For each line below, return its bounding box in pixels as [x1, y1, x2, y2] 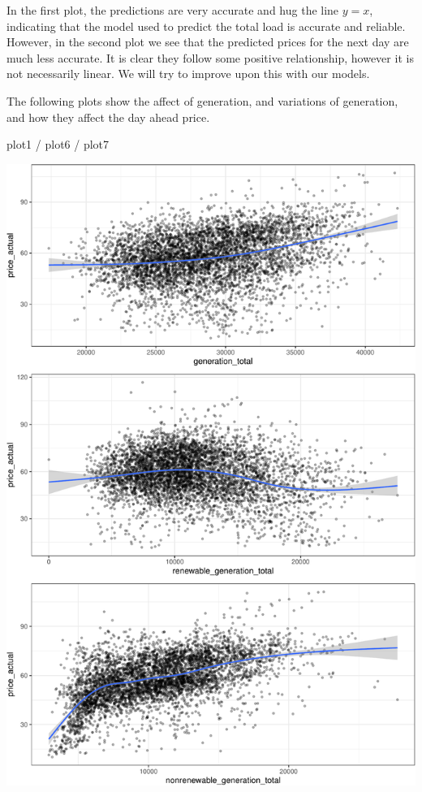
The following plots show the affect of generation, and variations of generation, [6, 92, 398, 109]
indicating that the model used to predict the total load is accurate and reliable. [6, 17, 406, 34]
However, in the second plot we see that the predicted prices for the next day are [6, 33, 409, 50]
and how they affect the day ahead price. [6, 108, 210, 125]
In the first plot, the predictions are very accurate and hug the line [6, 2, 339, 18]
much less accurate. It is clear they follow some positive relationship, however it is [6, 49, 414, 66]
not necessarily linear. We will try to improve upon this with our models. [6, 65, 370, 82]
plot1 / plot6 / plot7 [6, 136, 110, 153]
